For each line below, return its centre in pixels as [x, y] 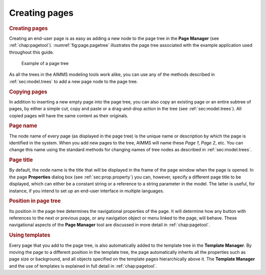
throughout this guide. [32, 52]
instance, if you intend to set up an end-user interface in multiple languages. [87, 191]
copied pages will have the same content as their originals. [69, 115]
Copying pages [28, 92]
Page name [23, 126]
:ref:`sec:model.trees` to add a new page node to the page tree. [73, 81]
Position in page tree [35, 201]
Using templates [30, 235]
